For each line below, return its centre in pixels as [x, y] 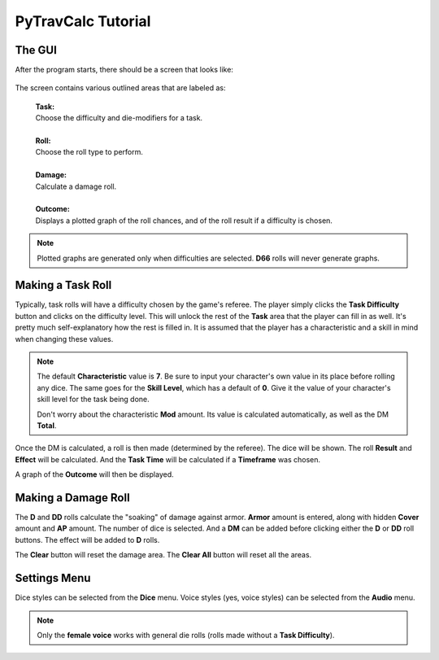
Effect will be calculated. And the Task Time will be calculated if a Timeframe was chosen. [168, 459]
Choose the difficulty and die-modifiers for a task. [119, 118]
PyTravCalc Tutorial [83, 21]
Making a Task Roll [63, 285]
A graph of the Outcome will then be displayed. [94, 474]
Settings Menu [53, 578]
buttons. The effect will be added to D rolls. [87, 540]
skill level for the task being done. [93, 400]
